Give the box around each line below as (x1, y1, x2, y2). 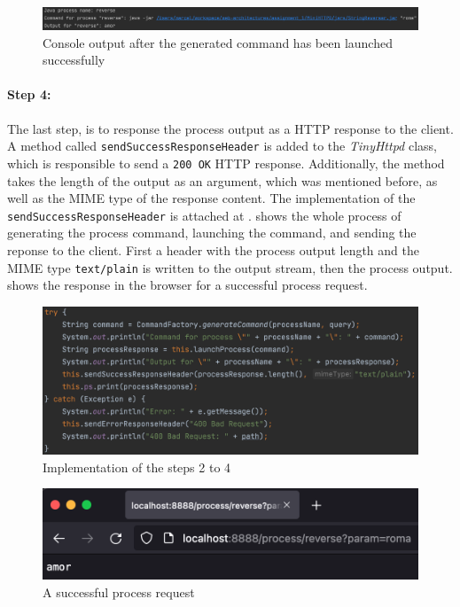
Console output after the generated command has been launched (43, 33, 393, 51)
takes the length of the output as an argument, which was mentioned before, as (7, 171, 438, 190)
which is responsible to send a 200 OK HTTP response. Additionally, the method (7, 153, 445, 172)
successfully (43, 51, 105, 69)
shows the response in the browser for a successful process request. (7, 276, 368, 294)
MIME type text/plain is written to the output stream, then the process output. (7, 258, 453, 276)
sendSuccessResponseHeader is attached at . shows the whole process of (7, 206, 402, 224)
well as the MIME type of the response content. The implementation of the (7, 189, 416, 207)
